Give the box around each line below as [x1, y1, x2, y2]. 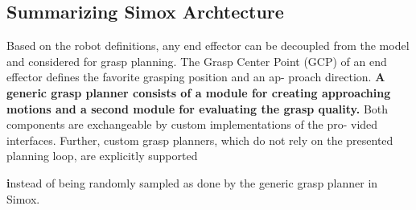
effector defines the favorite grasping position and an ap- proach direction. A [6, 68, 385, 85]
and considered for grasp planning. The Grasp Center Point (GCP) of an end [6, 52, 387, 69]
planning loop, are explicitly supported [6, 147, 198, 164]
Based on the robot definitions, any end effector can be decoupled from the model [6, 37, 410, 54]
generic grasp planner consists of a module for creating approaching [6, 84, 391, 101]
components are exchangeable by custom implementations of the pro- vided [6, 116, 378, 133]
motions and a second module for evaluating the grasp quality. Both [6, 100, 389, 117]
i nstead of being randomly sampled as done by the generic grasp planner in [6, 174, 378, 191]
